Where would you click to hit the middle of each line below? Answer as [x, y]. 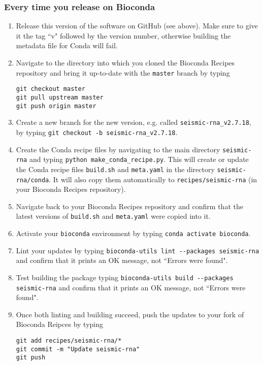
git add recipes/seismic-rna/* [69, 341]
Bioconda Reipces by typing [59, 324]
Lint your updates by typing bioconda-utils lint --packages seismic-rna [138, 250]
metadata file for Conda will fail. [67, 45]
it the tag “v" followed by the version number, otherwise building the [123, 35]
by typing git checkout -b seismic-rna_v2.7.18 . [97, 132]
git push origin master [56, 106]
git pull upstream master [60, 97]
